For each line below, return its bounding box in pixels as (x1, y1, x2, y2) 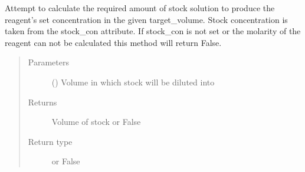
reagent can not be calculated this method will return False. (5, 36, 222, 48)
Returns (28, 95, 57, 108)
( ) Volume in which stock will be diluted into (51, 75, 215, 88)
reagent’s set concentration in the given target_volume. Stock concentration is (5, 13, 288, 25)
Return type (28, 135, 73, 147)
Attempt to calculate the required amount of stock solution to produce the (5, 2, 275, 14)
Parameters (28, 56, 69, 68)
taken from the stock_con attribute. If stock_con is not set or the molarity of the (5, 25, 301, 37)
